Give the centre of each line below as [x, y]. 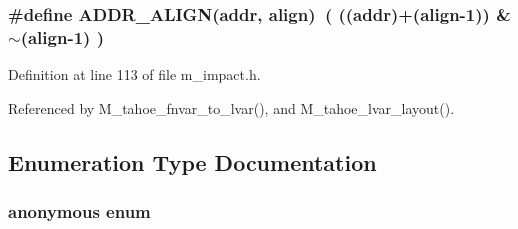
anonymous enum [79, 211]
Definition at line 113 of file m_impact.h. [134, 74]
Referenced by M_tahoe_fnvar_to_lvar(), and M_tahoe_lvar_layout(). [231, 107]
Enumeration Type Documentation [192, 161]
